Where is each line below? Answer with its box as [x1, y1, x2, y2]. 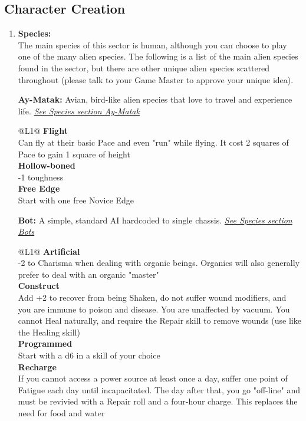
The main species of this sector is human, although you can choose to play [18, 38, 287, 51]
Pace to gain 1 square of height [18, 147, 130, 160]
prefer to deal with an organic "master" [18, 268, 159, 280]
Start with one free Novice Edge [18, 193, 134, 206]
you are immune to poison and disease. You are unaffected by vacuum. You [18, 302, 290, 315]
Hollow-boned [18, 159, 75, 172]
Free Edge [18, 182, 60, 195]
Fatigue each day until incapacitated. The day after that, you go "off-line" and [18, 383, 300, 396]
